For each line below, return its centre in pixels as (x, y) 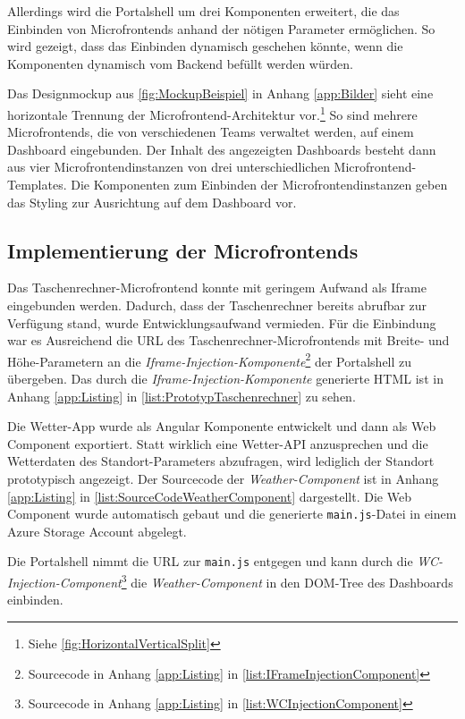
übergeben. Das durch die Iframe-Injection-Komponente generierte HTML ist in (225, 379)
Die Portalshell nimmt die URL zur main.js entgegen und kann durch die (210, 561)
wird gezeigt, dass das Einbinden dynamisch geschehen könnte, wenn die (205, 46)
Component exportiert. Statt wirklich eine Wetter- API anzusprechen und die (218, 443)
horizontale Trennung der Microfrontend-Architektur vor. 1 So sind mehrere (212, 113)
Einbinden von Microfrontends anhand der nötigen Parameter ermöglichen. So (221, 28)
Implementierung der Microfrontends (183, 250)
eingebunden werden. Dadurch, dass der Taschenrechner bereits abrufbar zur (217, 305)
